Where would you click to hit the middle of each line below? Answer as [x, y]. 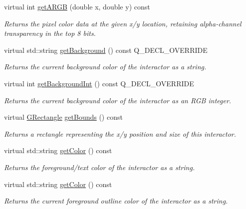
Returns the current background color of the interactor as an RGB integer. [118, 100]
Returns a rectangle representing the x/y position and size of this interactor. [120, 133]
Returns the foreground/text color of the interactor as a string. [100, 167]
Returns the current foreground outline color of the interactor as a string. [116, 201]
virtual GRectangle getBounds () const [63, 117]
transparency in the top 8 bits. [50, 33]
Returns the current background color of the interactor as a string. [105, 67]
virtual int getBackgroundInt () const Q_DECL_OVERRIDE [99, 83]
